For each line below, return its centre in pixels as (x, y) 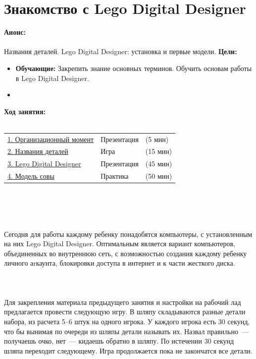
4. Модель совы (31, 176)
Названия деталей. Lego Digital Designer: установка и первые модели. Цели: (121, 51)
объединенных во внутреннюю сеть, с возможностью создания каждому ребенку (126, 253)
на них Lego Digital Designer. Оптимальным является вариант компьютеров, (120, 244)
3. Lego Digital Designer (44, 164)
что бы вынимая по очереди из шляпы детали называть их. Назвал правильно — (126, 331)
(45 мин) (159, 164)
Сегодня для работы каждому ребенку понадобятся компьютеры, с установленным (128, 234)
